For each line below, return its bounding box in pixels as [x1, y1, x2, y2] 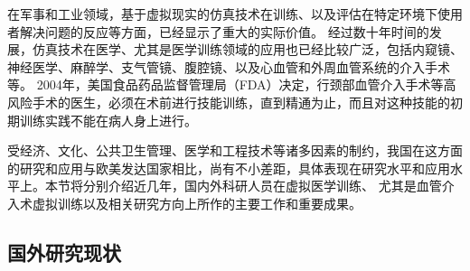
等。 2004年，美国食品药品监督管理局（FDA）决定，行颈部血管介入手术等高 [7, 75, 456, 94]
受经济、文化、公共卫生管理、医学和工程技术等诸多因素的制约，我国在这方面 [7, 141, 463, 160]
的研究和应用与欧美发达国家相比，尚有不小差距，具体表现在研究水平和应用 [7, 158, 450, 177]
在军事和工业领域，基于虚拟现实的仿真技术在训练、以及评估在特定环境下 [7, 5, 437, 23]
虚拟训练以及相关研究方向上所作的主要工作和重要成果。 [32, 193, 362, 212]
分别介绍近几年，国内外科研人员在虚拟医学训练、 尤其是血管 [82, 176, 442, 195]
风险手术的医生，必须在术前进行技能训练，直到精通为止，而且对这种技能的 [7, 92, 450, 111]
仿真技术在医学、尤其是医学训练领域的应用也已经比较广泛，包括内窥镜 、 [32, 40, 463, 59]
